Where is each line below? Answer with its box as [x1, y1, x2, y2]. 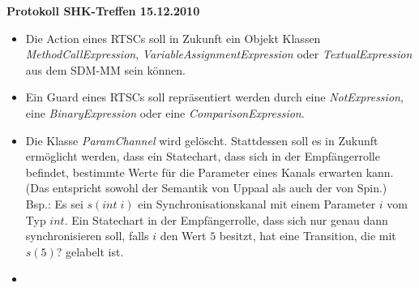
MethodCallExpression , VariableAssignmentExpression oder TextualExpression [25, 45, 413, 62]
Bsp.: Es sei [25, 195, 83, 212]
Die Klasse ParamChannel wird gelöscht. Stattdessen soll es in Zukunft [25, 131, 378, 148]
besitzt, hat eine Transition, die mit [219, 227, 396, 244]
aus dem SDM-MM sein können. [25, 61, 186, 78]
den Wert [160, 227, 207, 244]
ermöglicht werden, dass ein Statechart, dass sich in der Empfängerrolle [25, 148, 380, 165]
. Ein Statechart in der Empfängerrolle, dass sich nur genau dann [64, 211, 388, 228]
